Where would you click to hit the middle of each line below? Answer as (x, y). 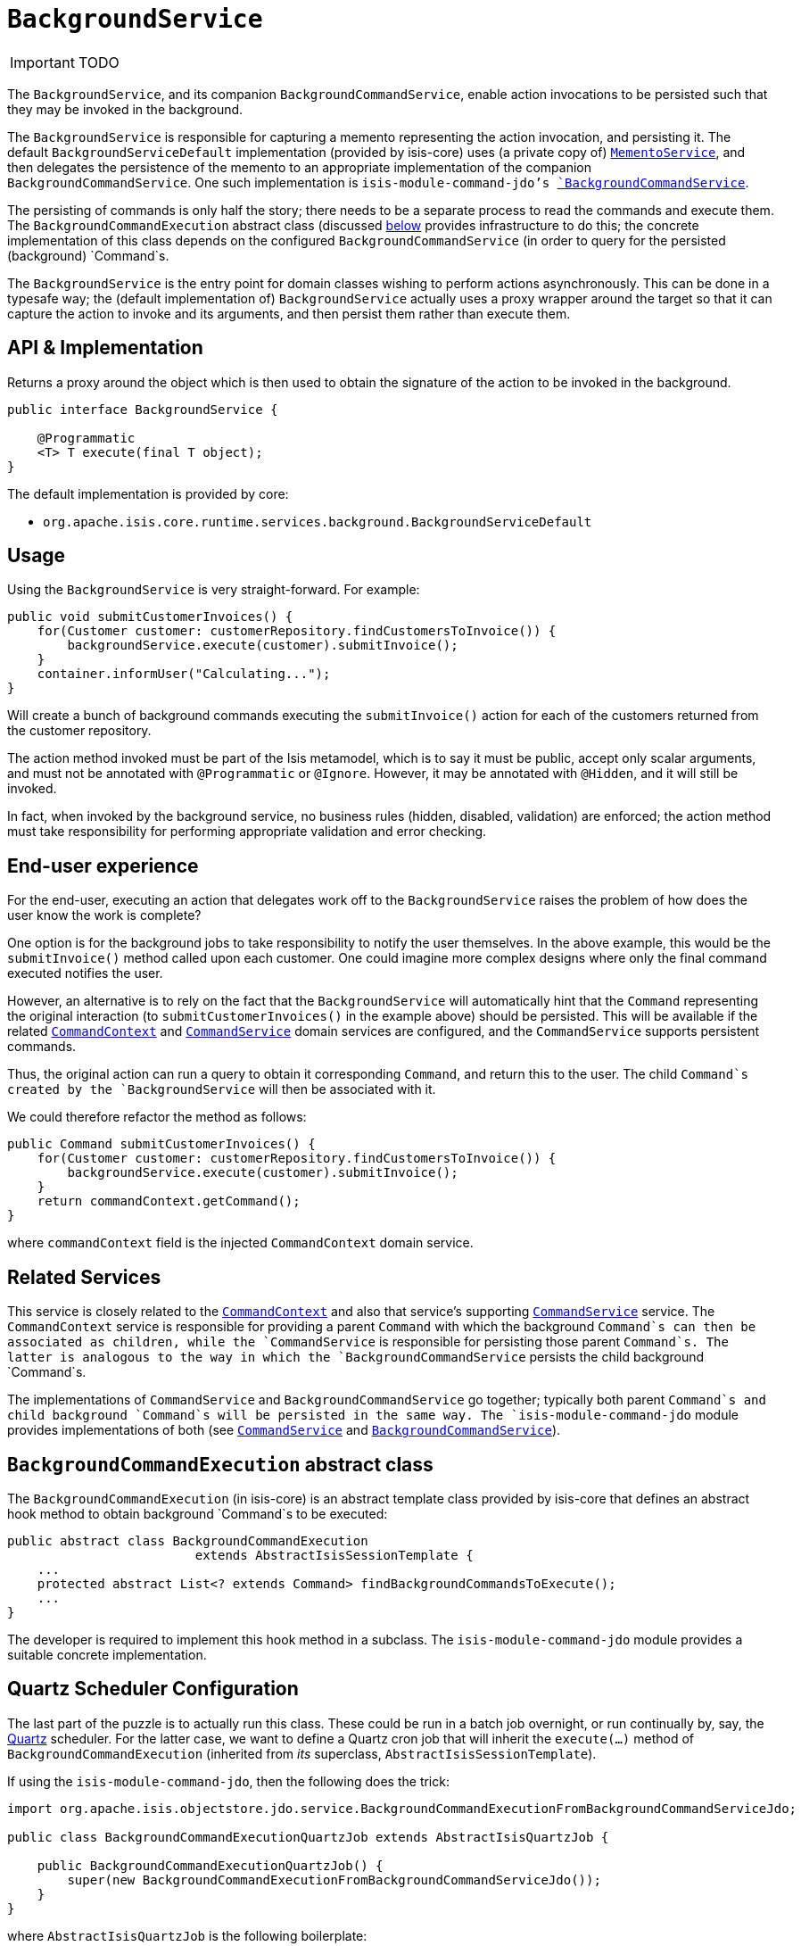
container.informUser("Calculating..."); (184, 674)
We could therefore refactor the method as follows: (157, 1117)
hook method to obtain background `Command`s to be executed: (198, 1513)
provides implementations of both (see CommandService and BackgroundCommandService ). (284, 1430)
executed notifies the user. (85, 973)
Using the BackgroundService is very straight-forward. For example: (214, 590)
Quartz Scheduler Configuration (153, 1689)
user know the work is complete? (104, 915)
